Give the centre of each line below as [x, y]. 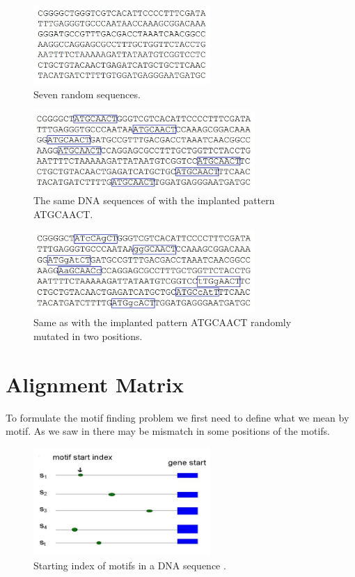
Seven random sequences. [87, 94]
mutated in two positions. [88, 336]
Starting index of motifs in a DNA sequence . [130, 565]
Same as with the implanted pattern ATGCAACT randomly [163, 322]
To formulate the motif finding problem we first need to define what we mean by [177, 417]
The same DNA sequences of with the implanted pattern [154, 200]
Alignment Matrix [95, 384]
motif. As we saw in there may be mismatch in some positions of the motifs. [168, 431]
